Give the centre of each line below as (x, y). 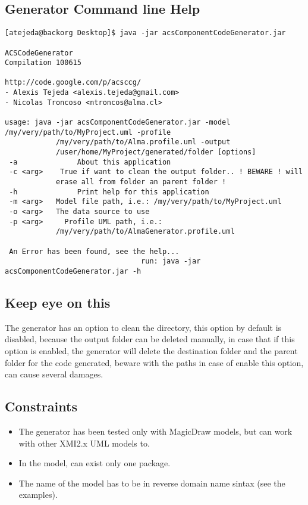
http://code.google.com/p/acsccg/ (73, 83)
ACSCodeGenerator (39, 53)
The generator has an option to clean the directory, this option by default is (143, 327)
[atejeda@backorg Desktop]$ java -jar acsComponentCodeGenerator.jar (145, 33)
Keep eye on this (58, 302)
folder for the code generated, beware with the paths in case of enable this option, (154, 362)
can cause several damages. (54, 374)
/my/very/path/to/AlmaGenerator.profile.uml (145, 232)
